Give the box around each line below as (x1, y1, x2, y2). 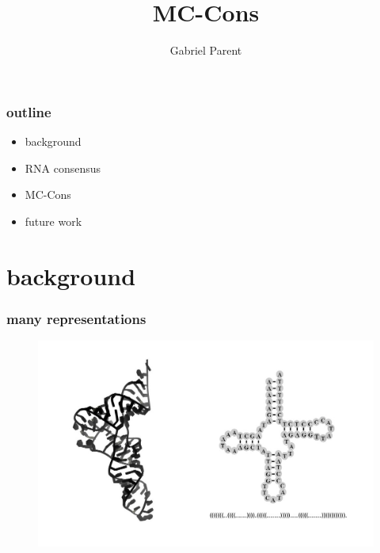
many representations (6, 308, 146, 328)
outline (6, 101, 51, 121)
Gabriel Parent (169, 42, 242, 59)
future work (25, 212, 82, 229)
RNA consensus (25, 159, 101, 176)
